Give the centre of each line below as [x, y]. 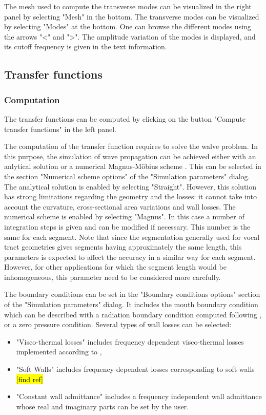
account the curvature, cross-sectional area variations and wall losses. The [120, 206]
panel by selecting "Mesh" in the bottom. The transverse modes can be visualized [132, 16]
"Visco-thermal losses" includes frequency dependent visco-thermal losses [130, 341]
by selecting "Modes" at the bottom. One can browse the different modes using [128, 26]
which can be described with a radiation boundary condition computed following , [133, 314]
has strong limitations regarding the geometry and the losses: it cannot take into [130, 196]
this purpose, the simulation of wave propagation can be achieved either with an [130, 156]
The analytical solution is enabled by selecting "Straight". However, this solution [130, 186]
